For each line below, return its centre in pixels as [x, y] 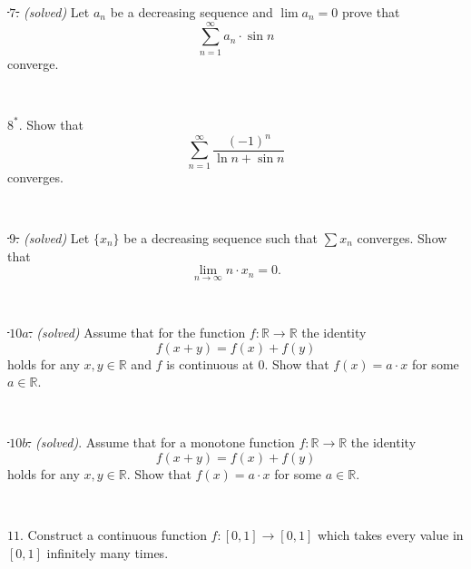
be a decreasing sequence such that [221, 237]
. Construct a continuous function [113, 535]
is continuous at [210, 363]
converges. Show [402, 237]
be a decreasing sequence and [191, 12]
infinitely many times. [108, 552]
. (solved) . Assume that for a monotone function [161, 442]
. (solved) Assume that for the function [137, 332]
